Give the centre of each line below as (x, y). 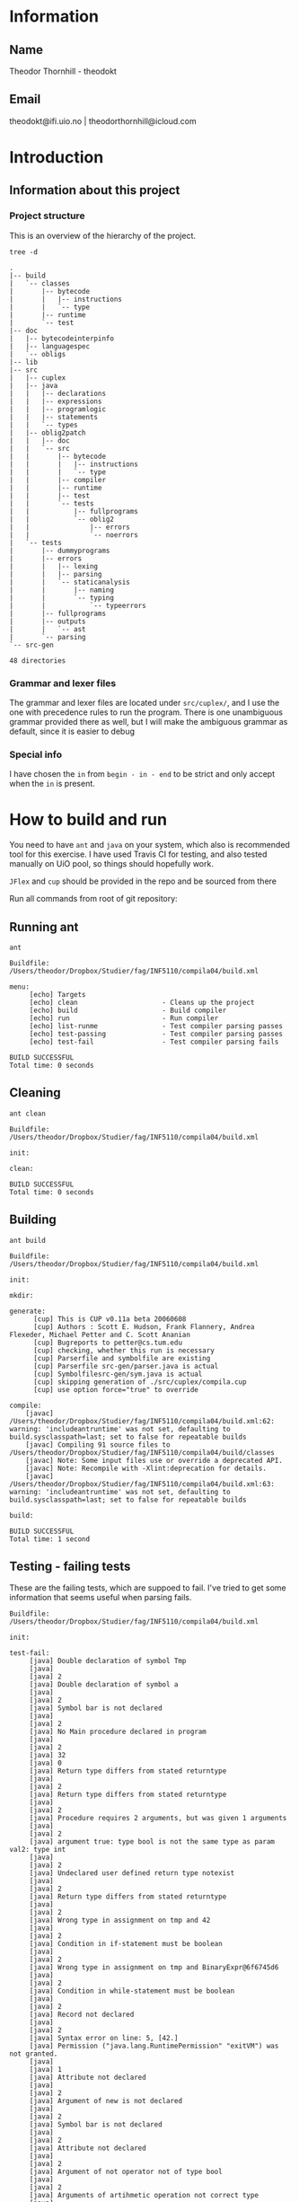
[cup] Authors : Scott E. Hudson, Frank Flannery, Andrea (144, 1326)
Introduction (57, 157)
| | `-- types (44, 425)
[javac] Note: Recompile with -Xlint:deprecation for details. (146, 1468)
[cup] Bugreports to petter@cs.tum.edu (107, 1343)
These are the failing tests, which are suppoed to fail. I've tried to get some (148, 1588)
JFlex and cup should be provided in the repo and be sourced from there (143, 881)
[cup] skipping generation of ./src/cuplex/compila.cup (140, 1382)
